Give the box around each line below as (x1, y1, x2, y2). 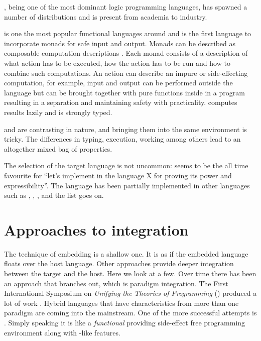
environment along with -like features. (4, 327, 120, 337)
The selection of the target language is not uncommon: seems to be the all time (4, 160, 248, 171)
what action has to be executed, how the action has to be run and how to (4, 57, 230, 68)
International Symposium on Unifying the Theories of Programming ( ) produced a (4, 288, 257, 298)
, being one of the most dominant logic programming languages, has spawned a (4, 2, 247, 12)
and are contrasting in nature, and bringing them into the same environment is (4, 124, 247, 134)
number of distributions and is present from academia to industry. (4, 11, 207, 22)
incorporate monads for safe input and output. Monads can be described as (4, 38, 236, 48)
